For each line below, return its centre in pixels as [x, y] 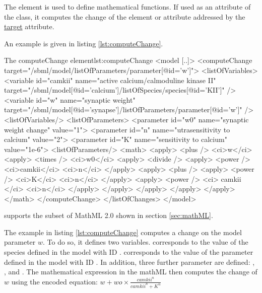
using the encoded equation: [54, 281]
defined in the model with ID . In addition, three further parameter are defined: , [129, 262]
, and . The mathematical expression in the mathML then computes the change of [131, 272]
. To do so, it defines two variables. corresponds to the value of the [146, 242]
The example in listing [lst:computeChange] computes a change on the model [123, 232]
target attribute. [29, 26]
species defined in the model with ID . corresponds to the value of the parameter [129, 252]
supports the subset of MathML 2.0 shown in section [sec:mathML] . [109, 215]
